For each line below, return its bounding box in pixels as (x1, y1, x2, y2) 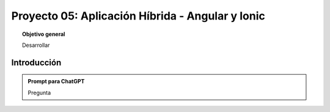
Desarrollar (22, 41, 50, 49)
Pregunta (28, 89, 51, 96)
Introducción (11, 57, 62, 68)
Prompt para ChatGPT (28, 78, 85, 85)
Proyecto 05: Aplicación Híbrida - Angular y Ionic (11, 9, 266, 23)
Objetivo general (22, 30, 65, 38)
